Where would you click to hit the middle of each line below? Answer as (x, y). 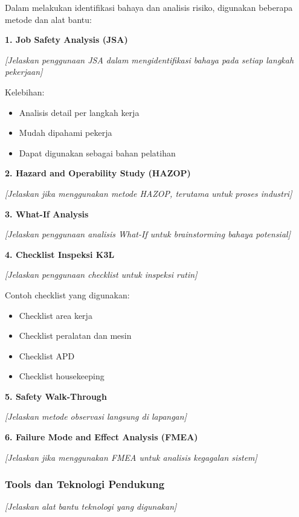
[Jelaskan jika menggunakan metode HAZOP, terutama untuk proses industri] (149, 193)
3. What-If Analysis (47, 214)
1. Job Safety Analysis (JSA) (66, 40)
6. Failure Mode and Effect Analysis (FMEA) (101, 437)
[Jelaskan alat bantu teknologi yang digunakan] (91, 506)
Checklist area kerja (56, 315)
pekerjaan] (24, 72)
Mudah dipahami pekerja (66, 133)
